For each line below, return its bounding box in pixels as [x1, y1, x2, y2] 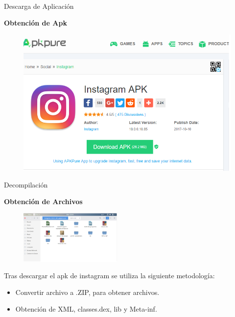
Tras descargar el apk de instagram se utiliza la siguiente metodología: [4, 270, 215, 281]
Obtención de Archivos [4, 196, 83, 206]
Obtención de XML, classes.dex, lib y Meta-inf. [15, 303, 157, 314]
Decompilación [4, 179, 48, 189]
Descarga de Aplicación [4, 1, 74, 11]
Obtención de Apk [4, 17, 67, 27]
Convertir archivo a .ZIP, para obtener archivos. [15, 287, 160, 297]
